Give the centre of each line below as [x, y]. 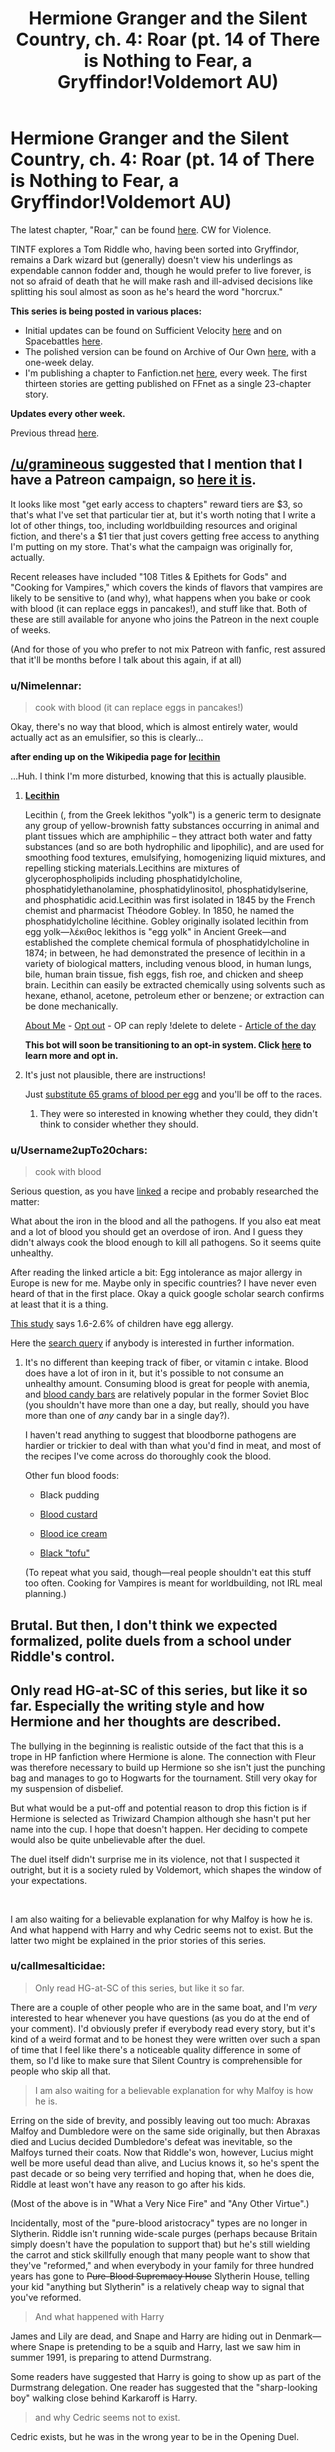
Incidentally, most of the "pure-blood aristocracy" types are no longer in [159, 2223]
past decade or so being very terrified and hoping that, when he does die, [162, 2173]
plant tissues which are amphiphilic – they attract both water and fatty [168, 836]
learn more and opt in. [71, 1056]
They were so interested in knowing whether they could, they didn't [178, 1114]
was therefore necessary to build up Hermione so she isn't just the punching [168, 1767]
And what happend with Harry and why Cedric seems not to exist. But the [162, 1929]
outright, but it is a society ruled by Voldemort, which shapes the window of [166, 1869]
